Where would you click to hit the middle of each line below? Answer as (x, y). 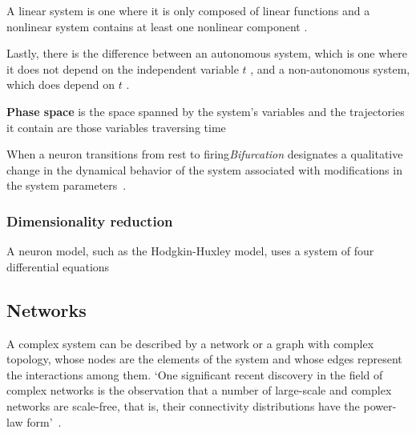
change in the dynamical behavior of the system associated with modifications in (204, 169)
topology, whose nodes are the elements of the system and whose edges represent (204, 359)
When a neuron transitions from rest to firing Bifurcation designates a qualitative (205, 154)
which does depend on (61, 84)
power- (380, 405)
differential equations (58, 266)
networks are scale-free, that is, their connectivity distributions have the (183, 405)
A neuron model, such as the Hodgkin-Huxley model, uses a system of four (190, 251)
